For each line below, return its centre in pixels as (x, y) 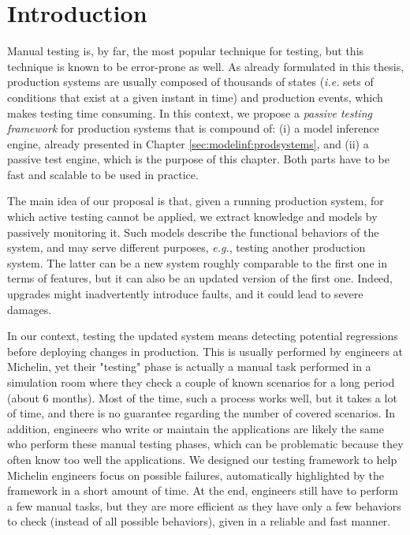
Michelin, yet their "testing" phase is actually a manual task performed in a (189, 367)
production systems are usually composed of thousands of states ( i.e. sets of (190, 82)
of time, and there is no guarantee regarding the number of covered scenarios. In (201, 413)
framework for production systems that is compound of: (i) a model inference (193, 128)
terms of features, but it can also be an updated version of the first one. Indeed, (200, 278)
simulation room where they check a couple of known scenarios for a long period (201, 382)
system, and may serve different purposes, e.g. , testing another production (186, 247)
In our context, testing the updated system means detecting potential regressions (203, 336)
